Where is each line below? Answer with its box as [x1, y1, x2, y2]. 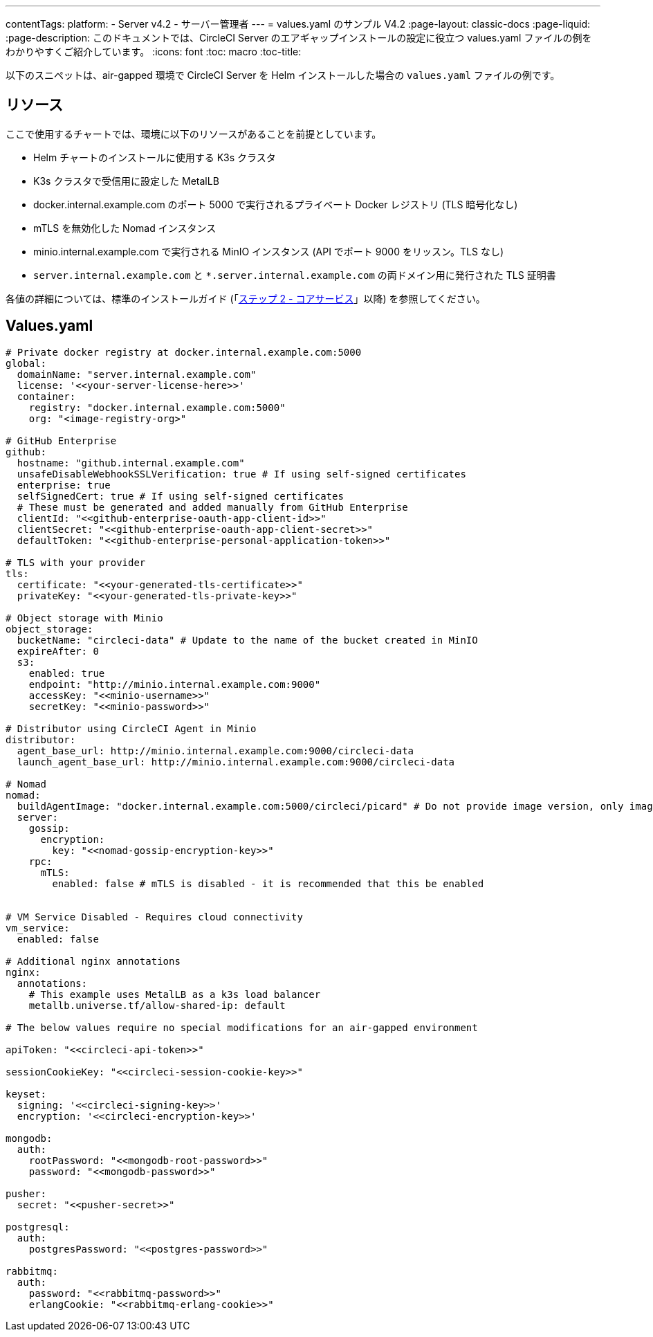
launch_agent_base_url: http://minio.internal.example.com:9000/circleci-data [17, 756, 455, 767]
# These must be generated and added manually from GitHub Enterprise [17, 501, 408, 513]
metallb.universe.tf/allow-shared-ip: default [28, 999, 286, 1011]
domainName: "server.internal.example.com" [17, 368, 257, 380]
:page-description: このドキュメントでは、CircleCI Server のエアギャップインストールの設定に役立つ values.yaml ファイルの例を [6, 32, 592, 44]
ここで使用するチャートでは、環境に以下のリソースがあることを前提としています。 [6, 127, 382, 140]
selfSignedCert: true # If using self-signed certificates [17, 490, 344, 502]
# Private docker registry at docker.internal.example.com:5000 [6, 346, 362, 358]
